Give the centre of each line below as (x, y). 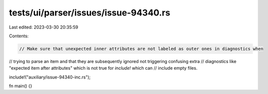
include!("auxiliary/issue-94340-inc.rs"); (50, 77)
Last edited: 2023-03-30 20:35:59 (44, 27)
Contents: (19, 36)
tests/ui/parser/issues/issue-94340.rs (90, 13)
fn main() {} (21, 86)
